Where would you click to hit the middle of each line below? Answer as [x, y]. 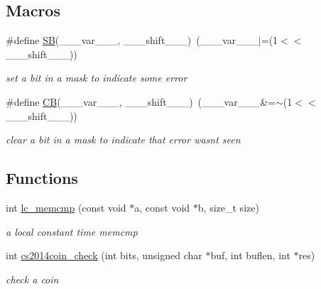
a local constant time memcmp [72, 231]
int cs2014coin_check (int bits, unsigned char [104, 255]
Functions [42, 178]
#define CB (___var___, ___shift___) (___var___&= [141, 101]
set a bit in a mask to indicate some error [97, 78]
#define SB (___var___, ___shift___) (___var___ [132, 40]
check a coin [32, 279]
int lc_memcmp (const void [66, 207]
